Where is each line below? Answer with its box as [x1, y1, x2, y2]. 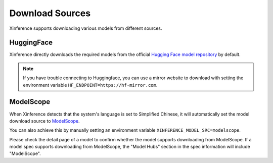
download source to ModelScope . [9, 118, 80, 124]
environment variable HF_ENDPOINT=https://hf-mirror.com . [23, 82, 158, 88]
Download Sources [9, 8, 91, 19]
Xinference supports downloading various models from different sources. [9, 25, 162, 31]
